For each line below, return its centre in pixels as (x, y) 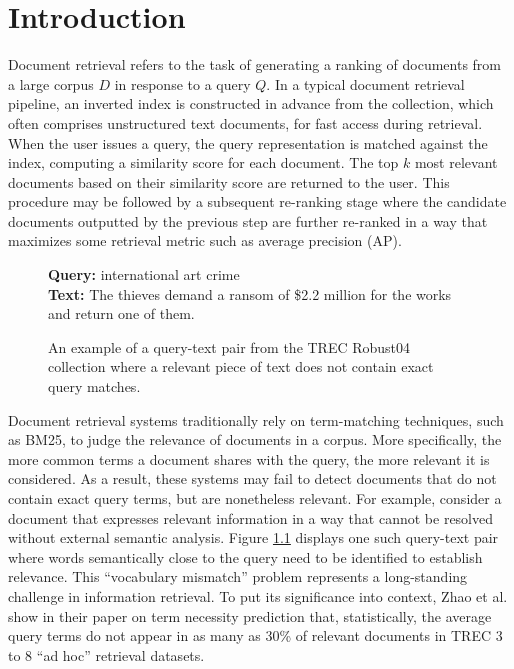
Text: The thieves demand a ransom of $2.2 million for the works (250, 293)
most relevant (456, 162)
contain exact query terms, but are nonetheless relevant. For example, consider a (255, 498)
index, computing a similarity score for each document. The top (203, 162)
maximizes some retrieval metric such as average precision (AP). (205, 240)
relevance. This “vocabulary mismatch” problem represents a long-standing (238, 576)
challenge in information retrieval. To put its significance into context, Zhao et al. (258, 595)
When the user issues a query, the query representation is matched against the (248, 142)
